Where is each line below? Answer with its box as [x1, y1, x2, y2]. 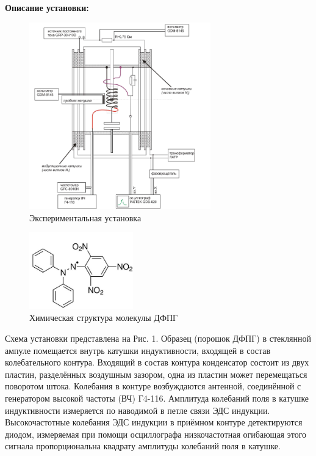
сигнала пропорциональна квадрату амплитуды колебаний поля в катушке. [5, 439, 281, 452]
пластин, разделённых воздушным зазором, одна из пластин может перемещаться [5, 367, 307, 380]
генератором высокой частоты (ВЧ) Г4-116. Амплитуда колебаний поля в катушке [5, 392, 309, 405]
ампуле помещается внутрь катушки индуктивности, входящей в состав [5, 344, 271, 356]
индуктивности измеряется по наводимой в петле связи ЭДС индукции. [5, 403, 270, 416]
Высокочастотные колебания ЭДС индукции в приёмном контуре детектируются [5, 416, 303, 428]
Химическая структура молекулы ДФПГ [29, 311, 178, 324]
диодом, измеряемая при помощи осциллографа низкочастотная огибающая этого [5, 427, 307, 440]
